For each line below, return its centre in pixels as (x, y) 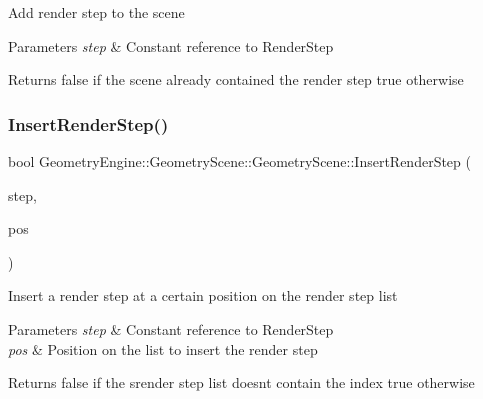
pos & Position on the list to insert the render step (163, 348)
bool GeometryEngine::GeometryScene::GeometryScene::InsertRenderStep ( (239, 161)
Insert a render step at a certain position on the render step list (203, 295)
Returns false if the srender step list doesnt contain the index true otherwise (241, 382)
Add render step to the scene (96, 12)
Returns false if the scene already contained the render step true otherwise (236, 79)
